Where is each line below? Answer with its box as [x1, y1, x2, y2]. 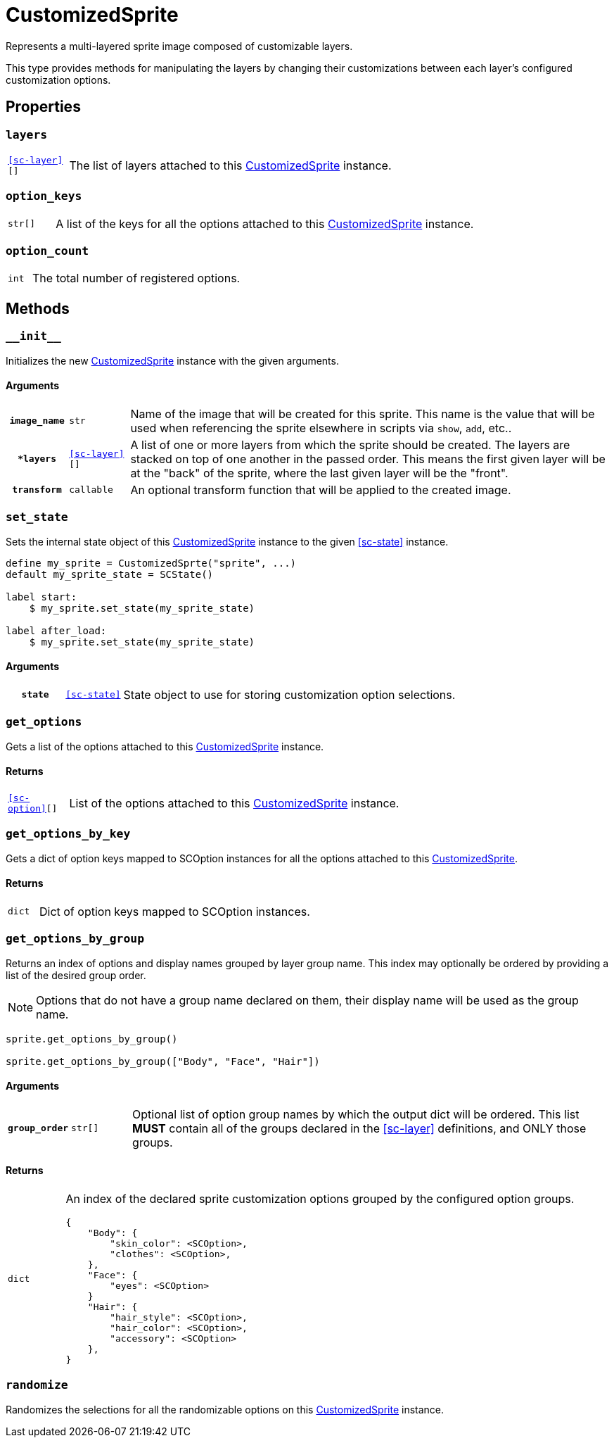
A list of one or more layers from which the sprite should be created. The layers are [130, 437, 570, 452]
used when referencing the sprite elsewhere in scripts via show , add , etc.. [130, 420, 512, 435]
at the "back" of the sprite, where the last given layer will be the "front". [130, 465, 509, 480]
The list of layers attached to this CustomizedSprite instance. [69, 158, 392, 172]
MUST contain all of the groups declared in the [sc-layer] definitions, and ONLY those [132, 1121, 587, 1135]
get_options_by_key [6, 827, 131, 841]
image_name [9, 415, 65, 427]
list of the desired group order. [6, 969, 146, 981]
